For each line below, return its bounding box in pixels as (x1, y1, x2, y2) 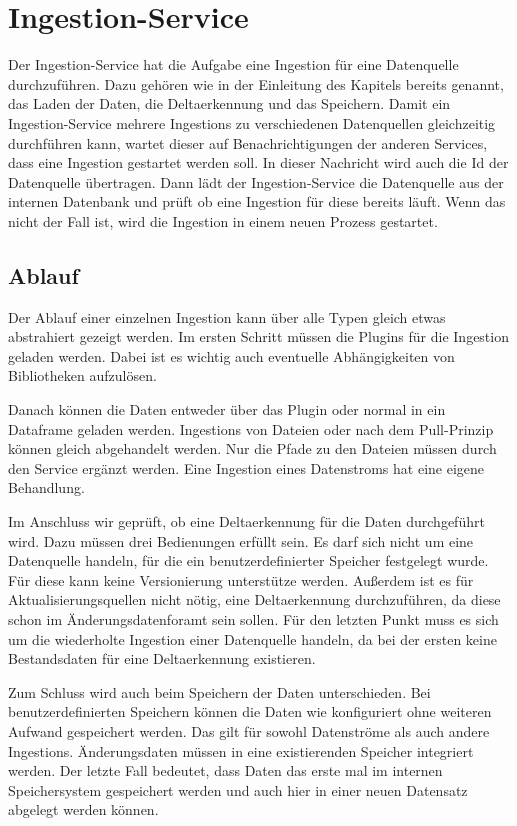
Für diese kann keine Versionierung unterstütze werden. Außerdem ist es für (8, 569, 474, 590)
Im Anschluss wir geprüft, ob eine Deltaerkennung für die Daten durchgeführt (8, 511, 485, 532)
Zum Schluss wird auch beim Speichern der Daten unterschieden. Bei (8, 681, 431, 702)
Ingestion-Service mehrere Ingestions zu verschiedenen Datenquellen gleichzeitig (8, 112, 496, 133)
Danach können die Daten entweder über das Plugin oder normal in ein (8, 399, 446, 420)
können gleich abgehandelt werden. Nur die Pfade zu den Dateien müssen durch (8, 438, 497, 459)
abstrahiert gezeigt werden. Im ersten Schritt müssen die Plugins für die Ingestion (8, 326, 509, 347)
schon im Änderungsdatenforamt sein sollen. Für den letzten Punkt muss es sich (8, 608, 499, 629)
